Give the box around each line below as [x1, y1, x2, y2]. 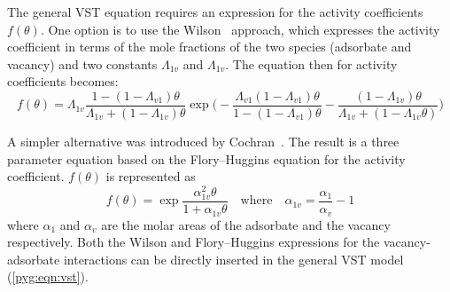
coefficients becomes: [7, 72, 119, 91]
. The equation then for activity [225, 54, 398, 73]
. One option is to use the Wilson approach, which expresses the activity [40, 20, 440, 38]
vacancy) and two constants [7, 54, 158, 73]
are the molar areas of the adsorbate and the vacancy [101, 215, 391, 233]
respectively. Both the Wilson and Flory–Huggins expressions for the [7, 233, 380, 251]
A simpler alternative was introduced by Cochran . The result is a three [7, 132, 400, 151]
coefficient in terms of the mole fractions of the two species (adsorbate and [7, 37, 412, 56]
